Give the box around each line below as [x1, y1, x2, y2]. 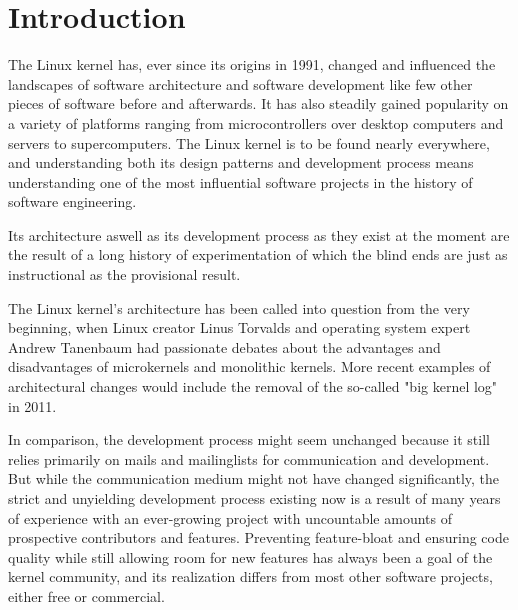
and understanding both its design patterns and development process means [8, 152, 474, 173]
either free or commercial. [8, 585, 165, 606]
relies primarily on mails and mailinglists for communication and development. [8, 448, 490, 469]
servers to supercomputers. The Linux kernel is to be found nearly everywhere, [8, 132, 490, 153]
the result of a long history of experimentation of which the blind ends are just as [8, 244, 508, 265]
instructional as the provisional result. [8, 264, 241, 285]
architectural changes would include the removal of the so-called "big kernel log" [8, 376, 498, 397]
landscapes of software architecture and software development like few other [8, 73, 473, 94]
